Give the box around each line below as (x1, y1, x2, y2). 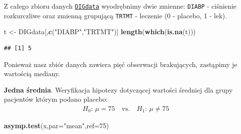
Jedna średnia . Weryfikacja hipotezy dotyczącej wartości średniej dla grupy (4, 84, 233, 94)
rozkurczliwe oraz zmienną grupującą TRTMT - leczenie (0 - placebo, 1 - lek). (4, 10, 227, 20)
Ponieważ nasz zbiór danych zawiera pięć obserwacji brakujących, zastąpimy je (4, 59, 237, 69)
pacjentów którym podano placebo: (4, 94, 108, 104)
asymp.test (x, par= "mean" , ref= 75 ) (4, 120, 109, 130)
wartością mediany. (4, 68, 60, 79)
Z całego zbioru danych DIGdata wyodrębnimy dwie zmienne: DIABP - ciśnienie (4, 1, 237, 11)
